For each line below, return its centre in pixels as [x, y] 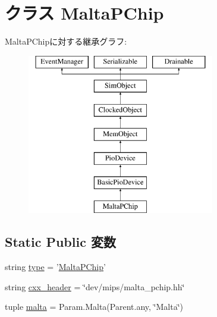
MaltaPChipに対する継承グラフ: [66, 41]
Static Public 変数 [60, 242]
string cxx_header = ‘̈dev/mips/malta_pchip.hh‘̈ [95, 286]
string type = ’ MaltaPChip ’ [55, 267]
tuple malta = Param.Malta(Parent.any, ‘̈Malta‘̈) [94, 307]
